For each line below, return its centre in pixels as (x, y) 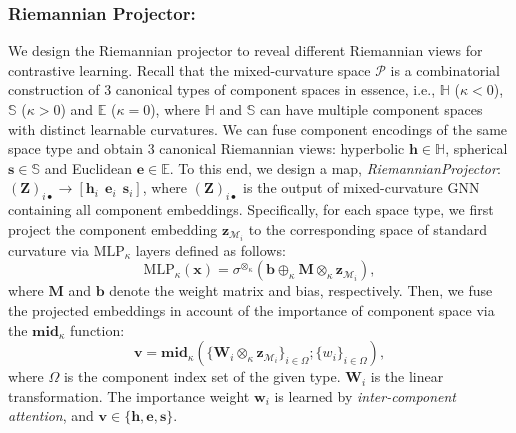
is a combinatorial (445, 69)
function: (97, 329)
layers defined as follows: (210, 249)
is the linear (407, 376)
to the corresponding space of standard (368, 228)
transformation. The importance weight (129, 395)
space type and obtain (76, 148)
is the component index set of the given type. (202, 376)
